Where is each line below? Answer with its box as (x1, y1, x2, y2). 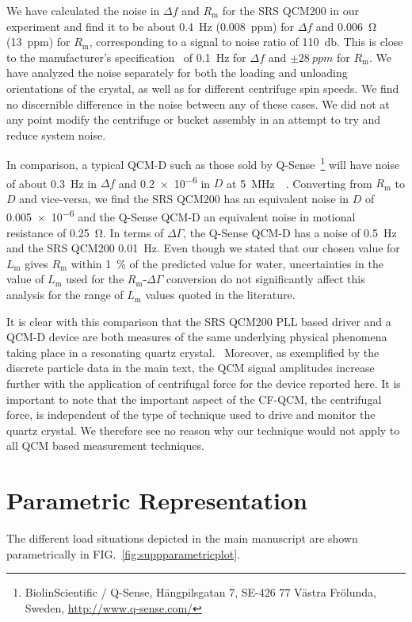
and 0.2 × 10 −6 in (118, 172, 211, 191)
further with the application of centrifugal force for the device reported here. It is (6, 375, 401, 392)
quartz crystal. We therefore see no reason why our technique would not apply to (6, 421, 400, 438)
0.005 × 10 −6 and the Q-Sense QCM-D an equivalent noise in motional (6, 206, 356, 225)
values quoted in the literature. (145, 286, 296, 303)
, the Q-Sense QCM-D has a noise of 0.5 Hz (183, 224, 397, 240)
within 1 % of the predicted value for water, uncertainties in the (71, 255, 383, 271)
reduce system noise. (6, 126, 106, 143)
